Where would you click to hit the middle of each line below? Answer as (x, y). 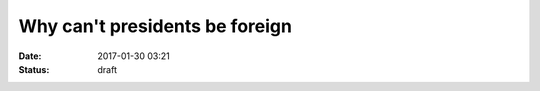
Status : (34, 69)
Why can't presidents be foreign (155, 26)
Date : (30, 56)
